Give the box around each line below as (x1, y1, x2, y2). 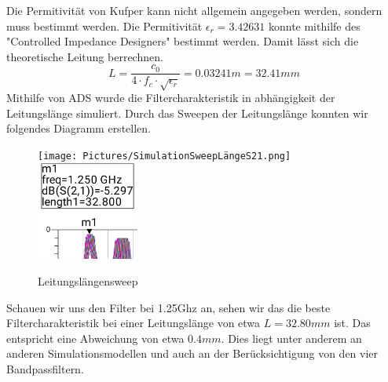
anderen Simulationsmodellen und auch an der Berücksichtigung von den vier (6, 345, 379, 362)
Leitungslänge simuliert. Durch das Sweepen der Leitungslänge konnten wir (6, 104, 368, 121)
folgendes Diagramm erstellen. (6, 120, 151, 136)
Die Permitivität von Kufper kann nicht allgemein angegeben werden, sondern (6, 2, 383, 18)
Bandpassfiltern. (6, 360, 84, 377)
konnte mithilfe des (268, 17, 361, 34)
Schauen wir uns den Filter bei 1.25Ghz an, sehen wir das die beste (6, 299, 331, 315)
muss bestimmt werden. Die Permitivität (6, 17, 203, 34)
